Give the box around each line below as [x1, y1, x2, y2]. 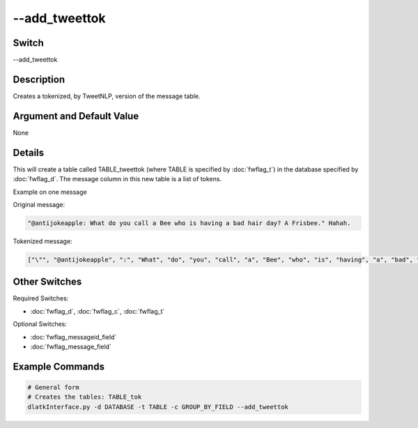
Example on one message [13, 188, 87, 196]
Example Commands [13, 360, 104, 372]
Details [13, 146, 45, 158]
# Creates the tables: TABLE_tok [27, 393, 142, 401]
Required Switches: [13, 294, 69, 303]
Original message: [13, 200, 65, 208]
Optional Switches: [13, 320, 68, 328]
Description [13, 73, 65, 85]
